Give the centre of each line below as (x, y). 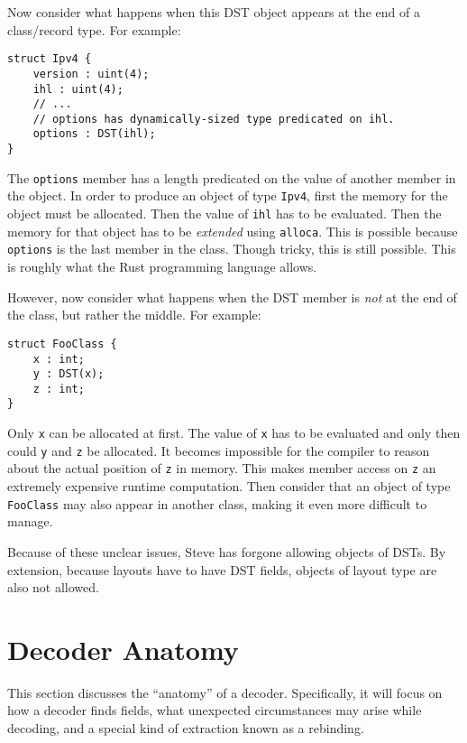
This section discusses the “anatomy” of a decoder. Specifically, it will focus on (225, 692)
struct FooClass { (62, 344)
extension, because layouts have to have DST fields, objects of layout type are (222, 569)
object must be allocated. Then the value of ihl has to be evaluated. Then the (224, 214)
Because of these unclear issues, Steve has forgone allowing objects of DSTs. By (227, 551)
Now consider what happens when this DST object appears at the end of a (214, 12)
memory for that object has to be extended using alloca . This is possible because (233, 231)
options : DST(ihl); (94, 134)
